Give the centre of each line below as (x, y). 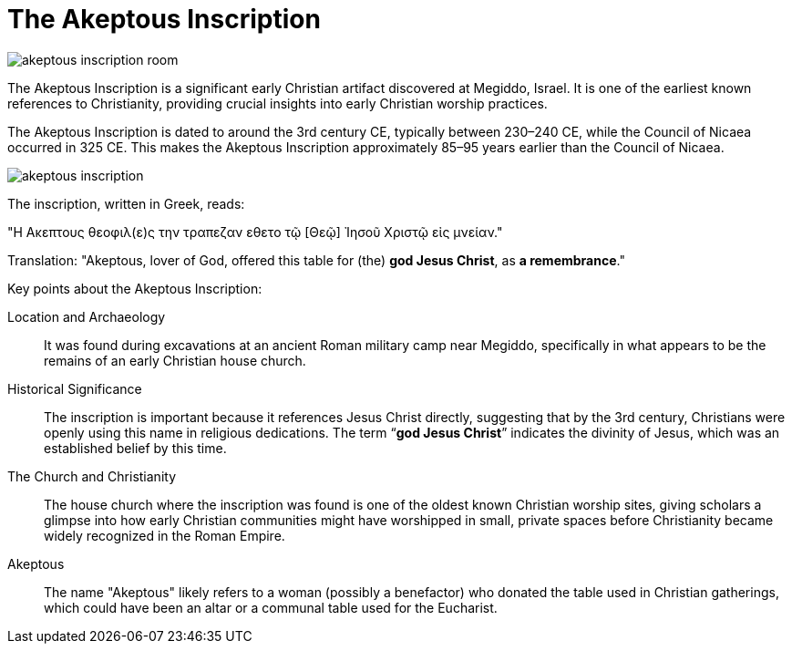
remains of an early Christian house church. (175, 360)
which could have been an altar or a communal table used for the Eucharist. (271, 607)
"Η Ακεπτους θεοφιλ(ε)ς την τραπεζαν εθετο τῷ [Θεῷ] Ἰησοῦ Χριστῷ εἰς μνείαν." (255, 232)
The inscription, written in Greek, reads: (126, 203)
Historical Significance (75, 388)
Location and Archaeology (87, 316)
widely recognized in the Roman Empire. (165, 535)
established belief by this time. (135, 448)
